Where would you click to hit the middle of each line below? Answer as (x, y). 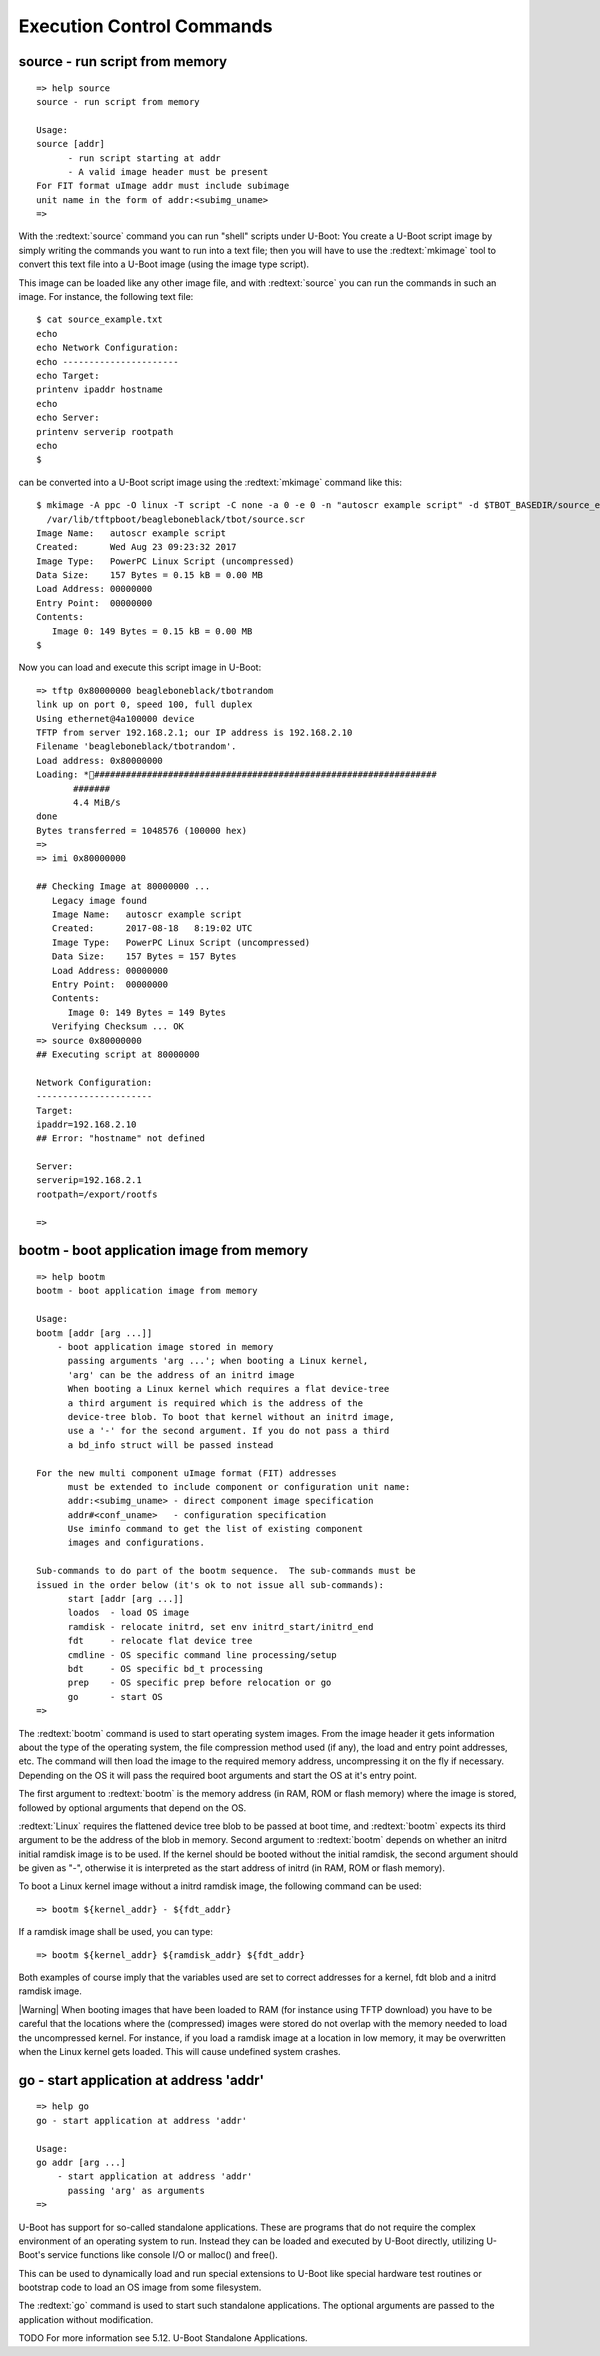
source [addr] (70, 144)
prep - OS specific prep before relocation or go (199, 1683)
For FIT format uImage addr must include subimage (163, 186)
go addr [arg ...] (81, 2162)
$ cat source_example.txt (100, 319)
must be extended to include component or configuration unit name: (239, 1486)
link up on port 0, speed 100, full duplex (144, 704)
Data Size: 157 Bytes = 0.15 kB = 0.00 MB (150, 575)
